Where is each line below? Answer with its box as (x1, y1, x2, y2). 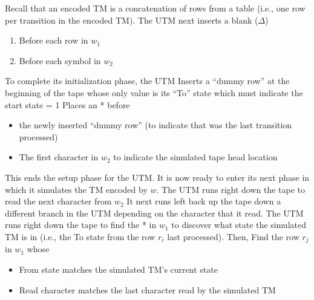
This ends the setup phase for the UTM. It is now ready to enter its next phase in (5, 171, 310, 183)
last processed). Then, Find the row (167, 230, 299, 243)
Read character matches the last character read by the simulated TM (19, 283, 276, 296)
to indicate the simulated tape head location (113, 151, 278, 163)
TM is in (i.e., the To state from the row (5, 230, 155, 243)
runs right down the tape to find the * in (5, 218, 157, 231)
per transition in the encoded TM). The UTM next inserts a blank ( (5, 13, 258, 26)
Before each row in (19, 34, 88, 47)
